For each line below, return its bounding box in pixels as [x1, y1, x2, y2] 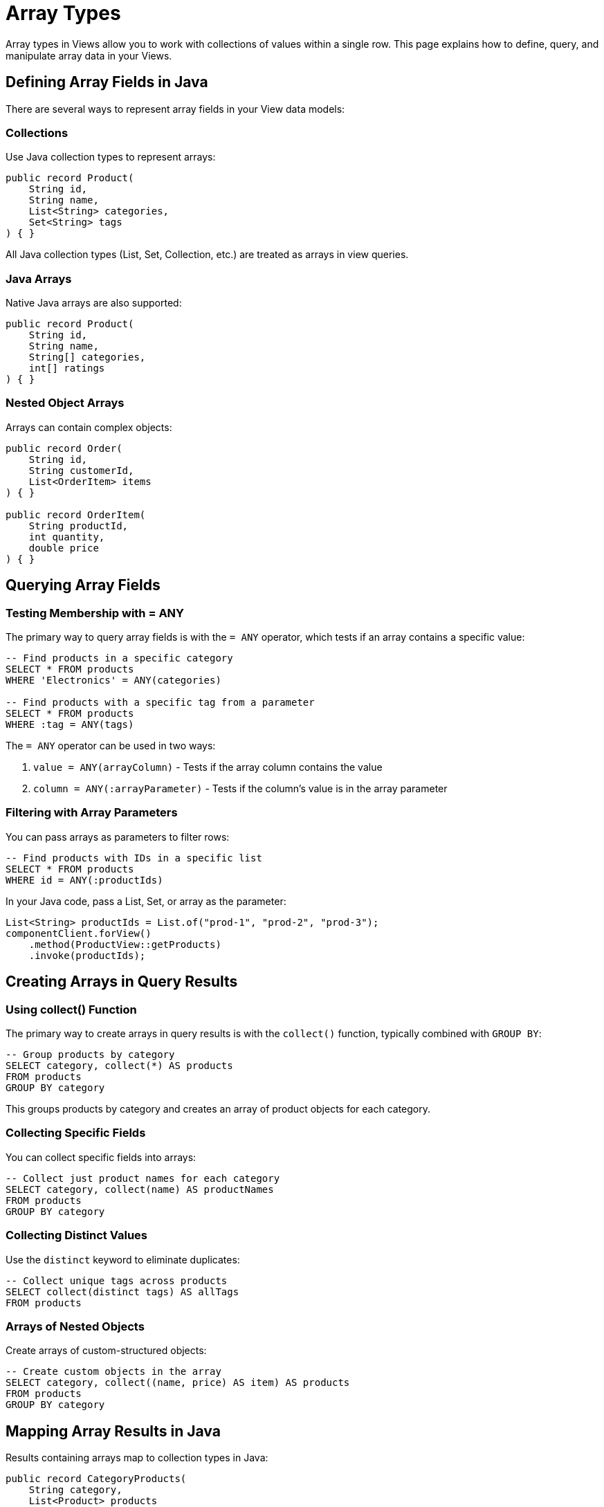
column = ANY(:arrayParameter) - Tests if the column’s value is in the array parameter [33, 783, 448, 795]
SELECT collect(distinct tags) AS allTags [6, 1286, 239, 1297]
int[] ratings [28, 363, 105, 374]
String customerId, [28, 464, 134, 476]
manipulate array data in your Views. [6, 49, 172, 62]
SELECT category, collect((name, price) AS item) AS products [6, 1377, 350, 1389]
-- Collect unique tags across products [6, 1275, 228, 1286]
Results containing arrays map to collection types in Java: [6, 1452, 268, 1464]
